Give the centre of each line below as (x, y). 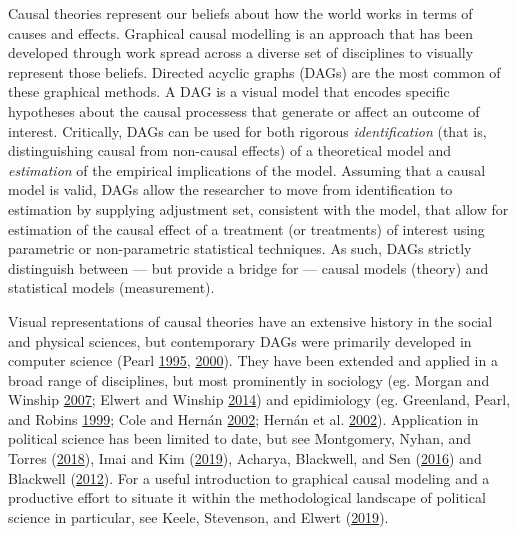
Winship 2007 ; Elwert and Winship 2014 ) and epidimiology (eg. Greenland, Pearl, (259, 399)
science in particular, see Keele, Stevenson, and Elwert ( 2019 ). (198, 516)
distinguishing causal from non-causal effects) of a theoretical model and (230, 150)
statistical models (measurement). (111, 287)
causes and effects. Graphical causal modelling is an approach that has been (240, 32)
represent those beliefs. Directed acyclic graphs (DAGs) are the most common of (254, 71)
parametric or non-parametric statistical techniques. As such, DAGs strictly (240, 248)
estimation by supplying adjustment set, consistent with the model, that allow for (258, 208)
